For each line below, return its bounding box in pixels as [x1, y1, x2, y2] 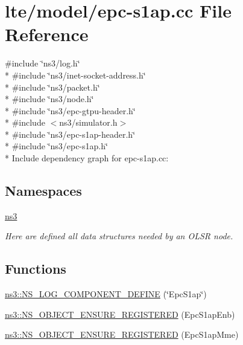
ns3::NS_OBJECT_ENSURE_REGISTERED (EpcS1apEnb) [5, 308, 235, 320]
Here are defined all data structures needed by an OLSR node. [5, 230, 233, 242]
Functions [5, 259, 66, 278]
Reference [5, 22, 89, 47]
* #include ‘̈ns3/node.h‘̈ [5, 92, 94, 105]
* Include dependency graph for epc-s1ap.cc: [5, 152, 169, 164]
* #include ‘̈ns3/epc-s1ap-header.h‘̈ [5, 127, 136, 140]
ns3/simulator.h [59, 116, 118, 129]
